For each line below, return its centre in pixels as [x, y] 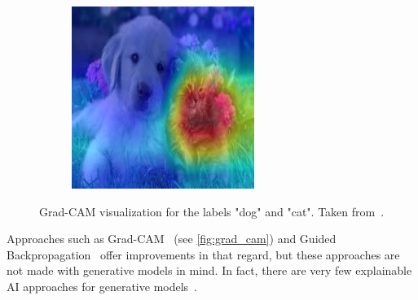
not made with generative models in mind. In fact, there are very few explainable [209, 270]
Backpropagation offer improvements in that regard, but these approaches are [203, 254]
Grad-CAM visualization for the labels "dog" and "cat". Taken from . [212, 211]
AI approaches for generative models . [102, 286]
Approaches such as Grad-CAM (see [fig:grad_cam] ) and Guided [172, 239]
